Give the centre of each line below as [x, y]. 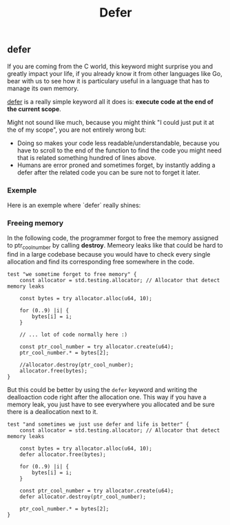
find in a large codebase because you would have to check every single [109, 254]
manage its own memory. [43, 88]
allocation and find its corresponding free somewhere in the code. [101, 261]
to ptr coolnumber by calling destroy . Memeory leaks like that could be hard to [115, 246]
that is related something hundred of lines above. [87, 157]
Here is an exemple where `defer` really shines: [74, 205]
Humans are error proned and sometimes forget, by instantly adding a [116, 165]
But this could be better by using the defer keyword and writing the [102, 390]
